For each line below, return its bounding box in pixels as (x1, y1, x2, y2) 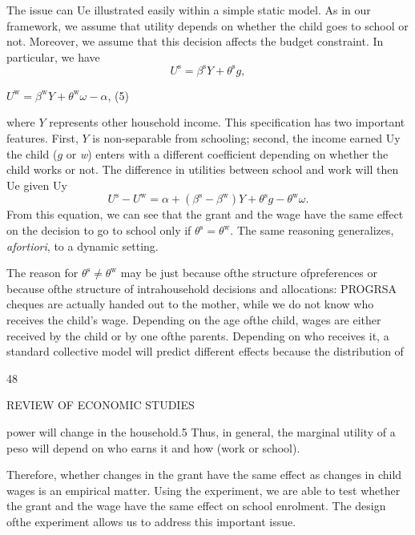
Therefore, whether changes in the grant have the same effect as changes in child (6, 466, 402, 483)
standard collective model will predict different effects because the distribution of (6, 343, 404, 360)
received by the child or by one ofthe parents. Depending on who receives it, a (6, 327, 389, 344)
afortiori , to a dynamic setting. (6, 237, 159, 254)
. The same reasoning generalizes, (230, 222, 394, 239)
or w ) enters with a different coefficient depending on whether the (66, 145, 389, 162)
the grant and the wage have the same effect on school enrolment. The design (6, 497, 386, 514)
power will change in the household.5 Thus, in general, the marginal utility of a (6, 423, 396, 440)
